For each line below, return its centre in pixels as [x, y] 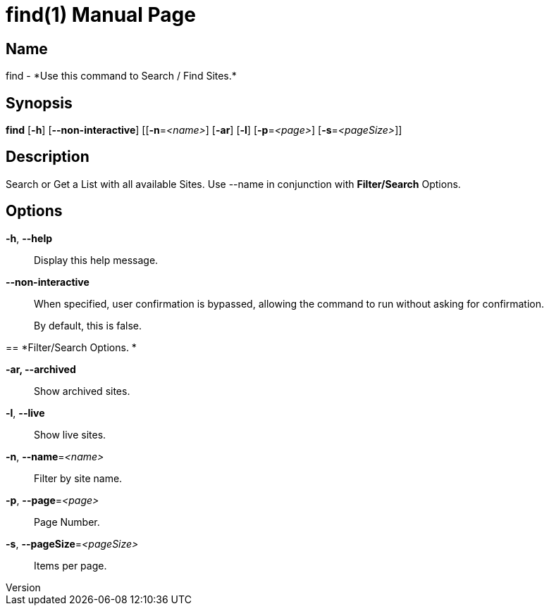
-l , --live [25, 412]
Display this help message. [96, 260]
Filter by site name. [78, 478]
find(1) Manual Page [101, 15]
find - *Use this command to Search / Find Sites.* [121, 76]
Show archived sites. [82, 391]
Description [48, 157]
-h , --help [29, 238]
